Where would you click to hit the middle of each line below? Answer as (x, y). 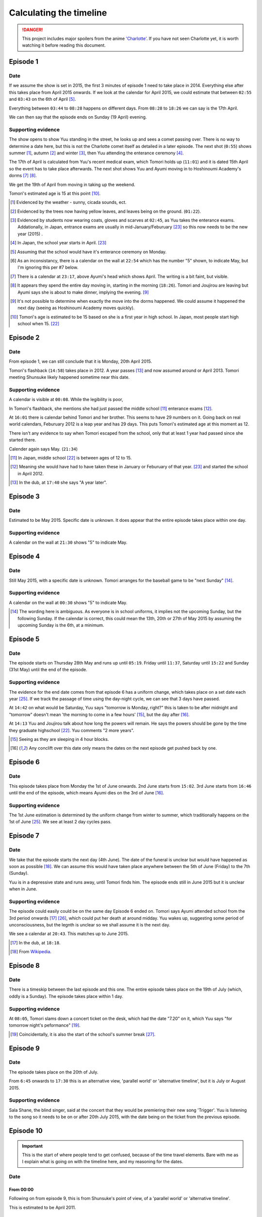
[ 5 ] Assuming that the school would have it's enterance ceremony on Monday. (89, 252)
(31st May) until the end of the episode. (48, 670)
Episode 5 (24, 639)
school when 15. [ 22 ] (39, 324)
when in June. (23, 889)
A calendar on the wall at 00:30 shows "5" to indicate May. (68, 602)
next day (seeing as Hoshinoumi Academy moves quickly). (76, 308)
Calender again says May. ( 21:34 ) (43, 449)
